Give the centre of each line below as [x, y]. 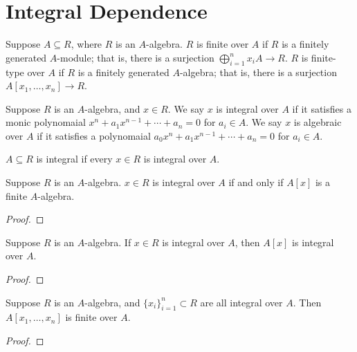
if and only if [256, 182]
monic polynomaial [46, 122]
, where [86, 44]
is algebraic [318, 122]
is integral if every [74, 159]
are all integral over [241, 302]
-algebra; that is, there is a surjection [258, 72]
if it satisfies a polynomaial [94, 135]
